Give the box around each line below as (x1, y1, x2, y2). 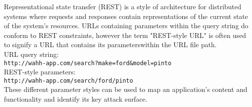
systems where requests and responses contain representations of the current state (4, 11, 248, 21)
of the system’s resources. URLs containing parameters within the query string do (4, 20, 249, 31)
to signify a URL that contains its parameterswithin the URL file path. (4, 39, 217, 50)
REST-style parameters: (4, 67, 76, 77)
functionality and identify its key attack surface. (4, 94, 148, 104)
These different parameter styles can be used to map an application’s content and (4, 84, 248, 94)
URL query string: (4, 49, 59, 59)
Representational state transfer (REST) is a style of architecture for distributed (4, 1, 242, 11)
